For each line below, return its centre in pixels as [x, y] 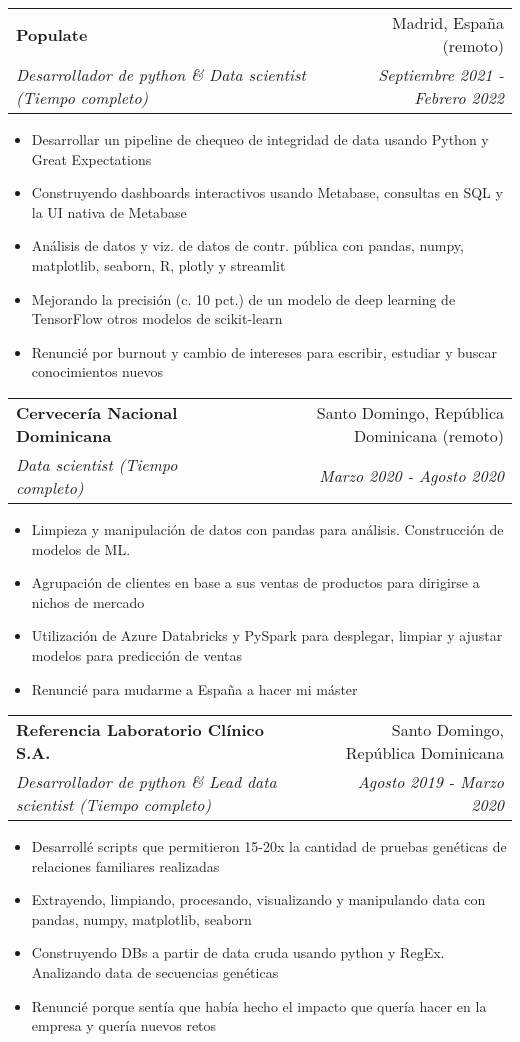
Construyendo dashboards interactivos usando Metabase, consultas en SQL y [267, 192]
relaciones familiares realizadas [125, 865]
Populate [52, 34]
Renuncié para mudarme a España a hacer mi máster [194, 688]
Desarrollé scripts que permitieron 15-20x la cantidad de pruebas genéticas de [269, 846]
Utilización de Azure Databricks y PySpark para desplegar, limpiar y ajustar [267, 635]
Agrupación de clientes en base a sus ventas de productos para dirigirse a [255, 582]
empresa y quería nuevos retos [124, 1025]
